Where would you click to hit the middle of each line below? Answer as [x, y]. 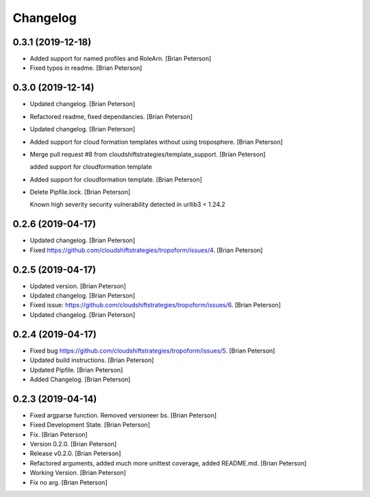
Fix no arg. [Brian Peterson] [69, 482]
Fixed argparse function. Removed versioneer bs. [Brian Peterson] [123, 415]
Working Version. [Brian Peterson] [78, 473]
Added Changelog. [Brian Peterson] [80, 379]
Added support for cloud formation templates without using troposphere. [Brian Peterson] [157, 142]
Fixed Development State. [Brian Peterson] [90, 425]
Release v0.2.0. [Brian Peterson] [75, 454]
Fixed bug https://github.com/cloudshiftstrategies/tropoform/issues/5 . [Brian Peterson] [152, 351]
